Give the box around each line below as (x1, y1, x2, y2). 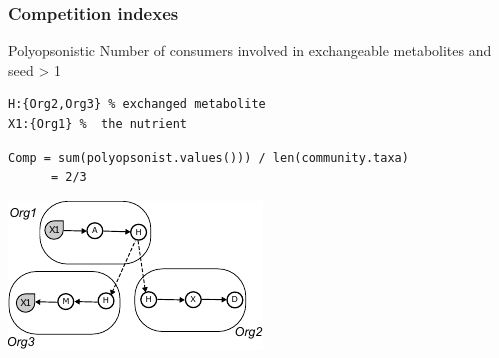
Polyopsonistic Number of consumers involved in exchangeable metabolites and (8, 40, 492, 61)
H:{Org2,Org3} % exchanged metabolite (8, 97, 266, 112)
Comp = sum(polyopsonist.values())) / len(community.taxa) (8, 150, 409, 165)
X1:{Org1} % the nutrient (8, 117, 187, 131)
